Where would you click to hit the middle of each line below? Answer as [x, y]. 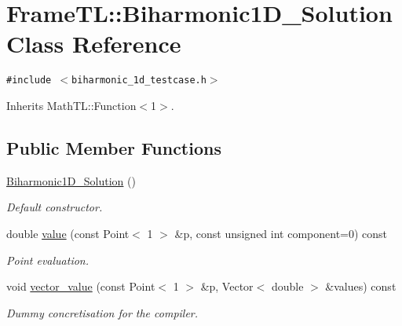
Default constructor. [55, 207]
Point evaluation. [48, 260]
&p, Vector [227, 286]
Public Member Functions [114, 147]
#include [29, 81]
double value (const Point [68, 233]
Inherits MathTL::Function [71, 105]
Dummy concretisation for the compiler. [102, 312]
